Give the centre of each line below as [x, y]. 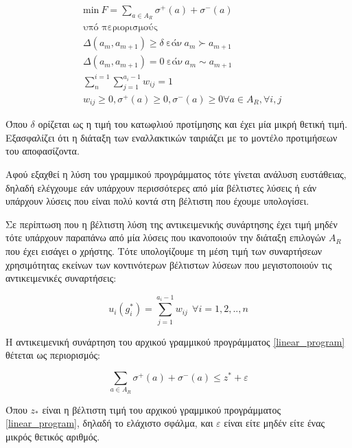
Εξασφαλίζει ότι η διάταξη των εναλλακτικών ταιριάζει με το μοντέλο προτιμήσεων [172, 137]
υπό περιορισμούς [120, 28]
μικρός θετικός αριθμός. [53, 436]
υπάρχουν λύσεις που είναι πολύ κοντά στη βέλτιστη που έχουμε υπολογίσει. [157, 201]
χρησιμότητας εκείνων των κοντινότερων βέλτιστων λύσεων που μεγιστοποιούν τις [169, 264]
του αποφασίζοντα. [43, 151]
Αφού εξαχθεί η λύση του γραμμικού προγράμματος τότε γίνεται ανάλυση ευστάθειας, [176, 174]
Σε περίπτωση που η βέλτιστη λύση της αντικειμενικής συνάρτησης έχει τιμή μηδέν [172, 224]
